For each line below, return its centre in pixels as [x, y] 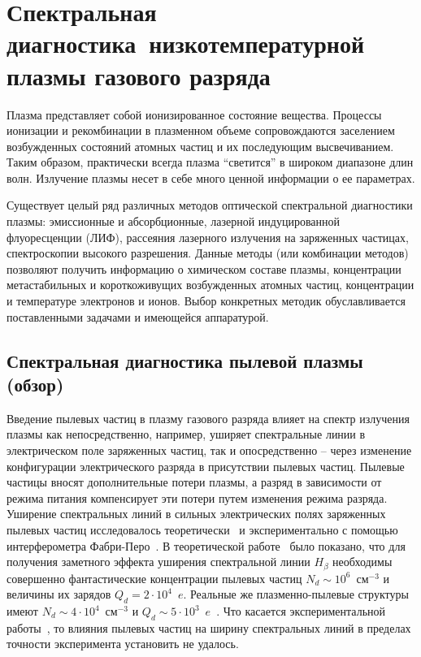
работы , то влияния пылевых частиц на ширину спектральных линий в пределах [209, 627]
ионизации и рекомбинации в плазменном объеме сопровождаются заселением [201, 130]
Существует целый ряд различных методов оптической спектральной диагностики [210, 205]
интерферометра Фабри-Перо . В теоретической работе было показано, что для [206, 545]
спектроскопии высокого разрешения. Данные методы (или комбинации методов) [208, 253]
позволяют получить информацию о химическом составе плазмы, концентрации [204, 268]
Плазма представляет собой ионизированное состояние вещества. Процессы [194, 114]
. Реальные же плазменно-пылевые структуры [296, 594]
